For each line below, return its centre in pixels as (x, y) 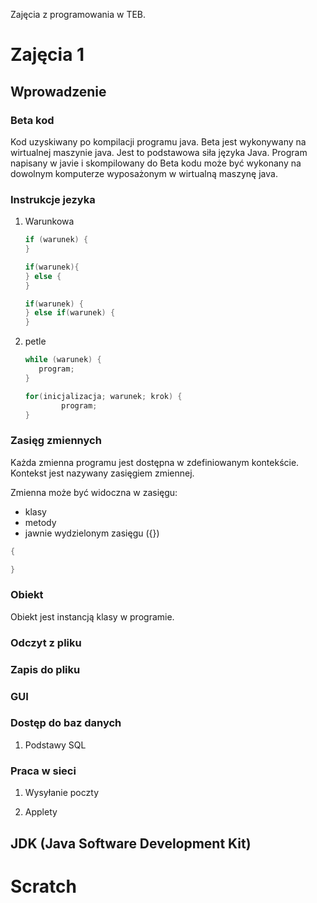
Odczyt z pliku (46, 642)
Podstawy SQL (55, 745)
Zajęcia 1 (47, 55)
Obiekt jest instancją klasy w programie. (92, 616)
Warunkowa (49, 221)
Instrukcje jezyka (53, 199)
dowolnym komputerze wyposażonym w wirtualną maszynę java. (144, 173)
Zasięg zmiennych (56, 441)
